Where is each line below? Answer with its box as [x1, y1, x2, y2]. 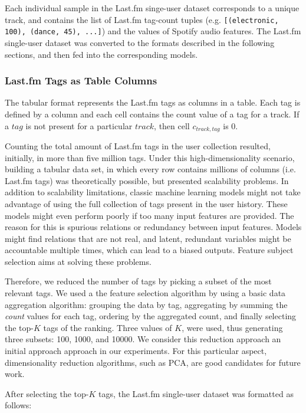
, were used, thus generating [182, 321, 283, 333]
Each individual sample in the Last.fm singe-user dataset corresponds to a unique [5, 2, 300, 14]
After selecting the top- [5, 387, 89, 399]
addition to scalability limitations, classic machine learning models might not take [5, 186, 301, 198]
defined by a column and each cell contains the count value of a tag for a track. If [5, 107, 300, 120]
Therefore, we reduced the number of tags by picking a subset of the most [5, 275, 272, 287]
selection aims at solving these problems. [5, 255, 152, 267]
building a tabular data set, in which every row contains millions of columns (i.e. [5, 163, 296, 175]
